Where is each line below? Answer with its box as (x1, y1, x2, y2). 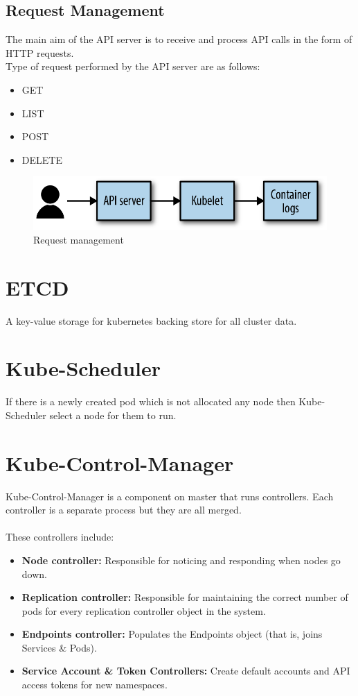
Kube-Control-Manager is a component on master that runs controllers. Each (6, 489, 334, 503)
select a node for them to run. (49, 407, 177, 422)
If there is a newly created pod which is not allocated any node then (6, 394, 296, 409)
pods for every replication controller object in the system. (21, 603, 266, 618)
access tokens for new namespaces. (21, 677, 168, 692)
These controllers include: (6, 529, 114, 544)
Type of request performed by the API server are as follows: (6, 59, 260, 74)
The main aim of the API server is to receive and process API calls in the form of (6, 32, 352, 46)
